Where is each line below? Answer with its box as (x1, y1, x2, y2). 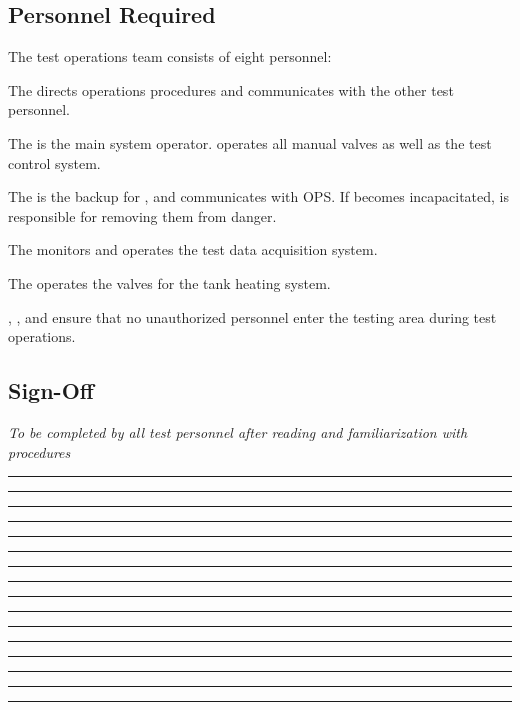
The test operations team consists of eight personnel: (8, 46, 332, 67)
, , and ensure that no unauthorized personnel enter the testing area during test (8, 306, 497, 327)
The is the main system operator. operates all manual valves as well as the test (8, 132, 492, 153)
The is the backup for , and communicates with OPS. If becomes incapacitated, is (8, 186, 510, 207)
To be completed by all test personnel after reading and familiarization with (8, 421, 468, 442)
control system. (8, 152, 101, 173)
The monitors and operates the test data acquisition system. (8, 239, 378, 260)
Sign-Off (8, 375, 94, 406)
